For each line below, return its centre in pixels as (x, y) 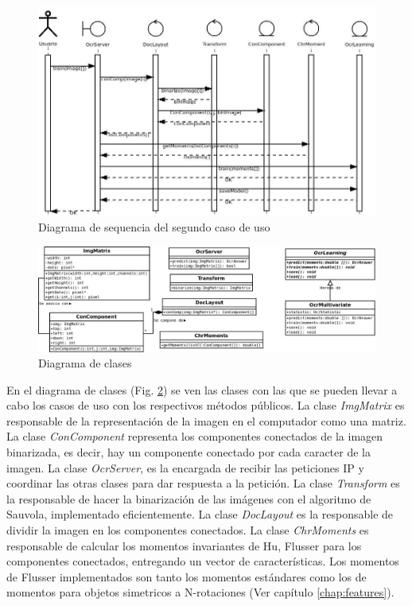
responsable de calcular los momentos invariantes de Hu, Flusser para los (184, 545)
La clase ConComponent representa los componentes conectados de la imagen (195, 436)
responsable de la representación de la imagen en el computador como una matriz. (206, 420)
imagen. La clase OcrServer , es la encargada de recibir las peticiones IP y (185, 467)
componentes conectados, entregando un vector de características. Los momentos (203, 561)
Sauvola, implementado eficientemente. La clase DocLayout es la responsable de (200, 514)
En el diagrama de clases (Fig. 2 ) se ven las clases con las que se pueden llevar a (202, 389)
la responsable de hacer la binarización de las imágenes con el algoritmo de (189, 498)
